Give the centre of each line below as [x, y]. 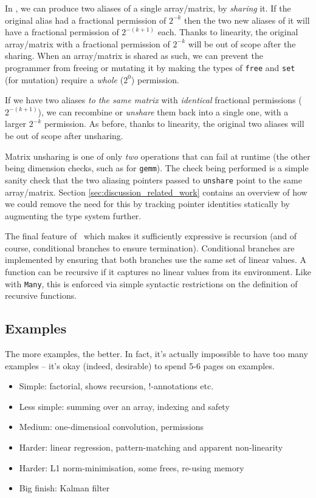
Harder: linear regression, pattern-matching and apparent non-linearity [151, 447]
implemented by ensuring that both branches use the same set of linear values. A [156, 260]
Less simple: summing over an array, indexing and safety [124, 406]
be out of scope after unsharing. [64, 135]
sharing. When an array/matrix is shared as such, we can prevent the [134, 56]
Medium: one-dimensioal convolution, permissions [112, 427]
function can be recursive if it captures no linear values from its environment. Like [158, 272]
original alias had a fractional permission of [86, 20]
